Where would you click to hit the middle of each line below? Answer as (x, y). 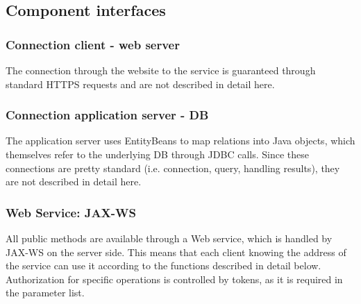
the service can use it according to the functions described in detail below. (163, 265)
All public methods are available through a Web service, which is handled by (169, 238)
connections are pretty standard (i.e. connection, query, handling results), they (173, 168)
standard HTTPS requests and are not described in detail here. (140, 84)
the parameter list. (45, 293)
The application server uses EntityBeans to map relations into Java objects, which (180, 141)
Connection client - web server (93, 44)
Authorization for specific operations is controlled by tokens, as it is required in (174, 279)
